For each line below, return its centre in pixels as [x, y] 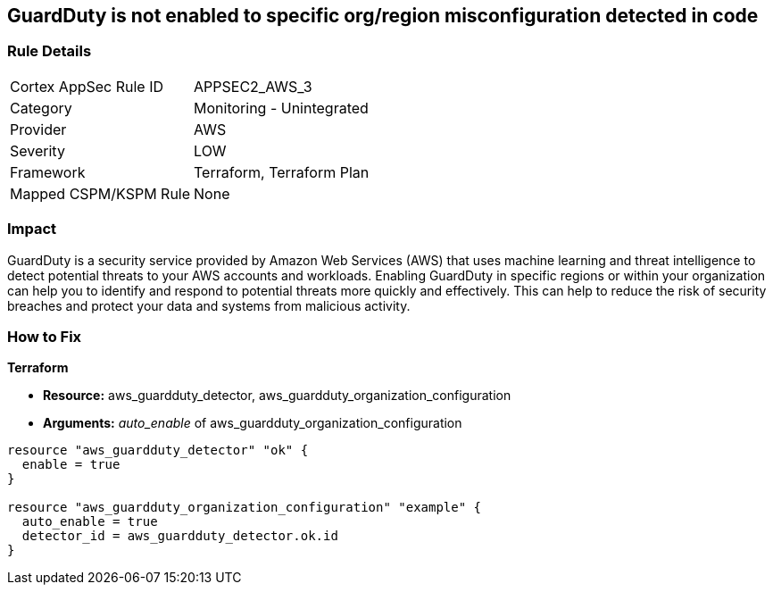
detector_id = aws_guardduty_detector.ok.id [180, 536]
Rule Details [50, 51]
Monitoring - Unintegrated [281, 108]
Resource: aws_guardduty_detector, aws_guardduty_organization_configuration [277, 396]
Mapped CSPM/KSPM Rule [100, 193]
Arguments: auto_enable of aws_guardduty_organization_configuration [253, 423]
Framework [48, 172]
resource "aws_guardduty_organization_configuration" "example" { [245, 508]
